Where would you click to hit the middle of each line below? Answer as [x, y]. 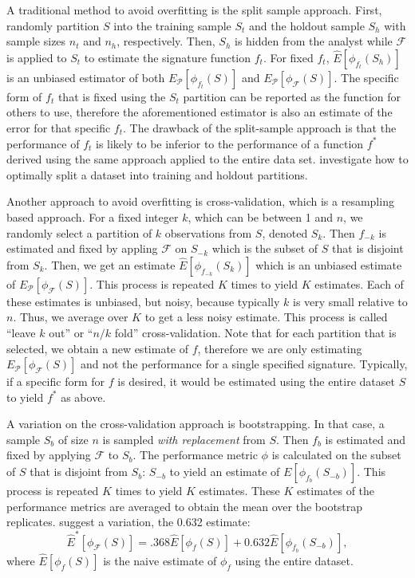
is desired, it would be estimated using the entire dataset [256, 381]
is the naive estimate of [160, 560]
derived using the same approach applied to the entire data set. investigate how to [207, 159]
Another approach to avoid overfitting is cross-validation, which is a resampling [200, 201]
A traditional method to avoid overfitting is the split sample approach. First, [194, 10]
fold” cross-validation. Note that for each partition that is [255, 332]
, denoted [285, 232]
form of [24, 96]
